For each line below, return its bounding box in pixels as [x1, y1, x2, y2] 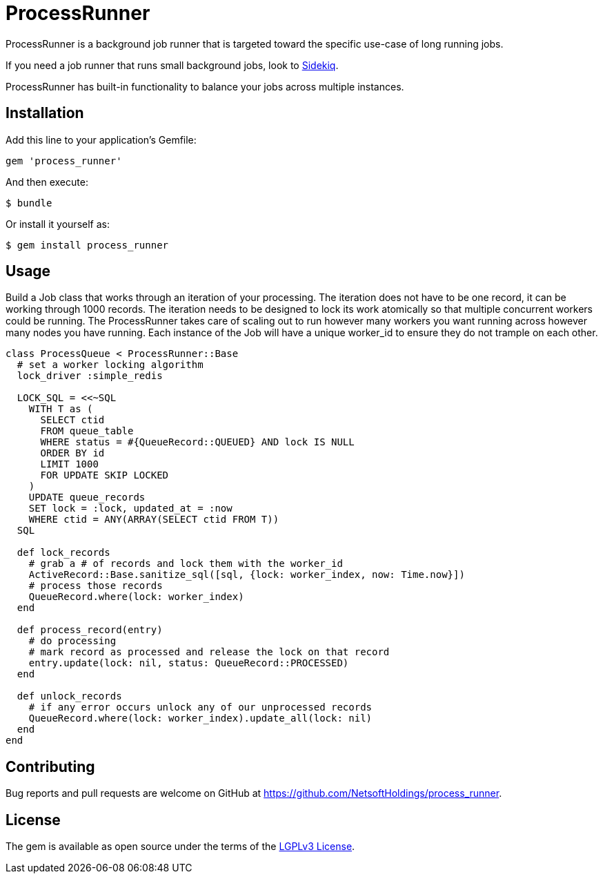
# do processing [28, 635, 117, 647]
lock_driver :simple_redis [17, 370, 163, 382]
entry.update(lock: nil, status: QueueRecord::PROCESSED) [28, 657, 349, 669]
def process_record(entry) [17, 624, 163, 636]
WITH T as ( [28, 403, 93, 415]
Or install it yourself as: [6, 218, 110, 230]
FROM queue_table [40, 425, 134, 437]
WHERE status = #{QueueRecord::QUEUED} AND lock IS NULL [40, 436, 355, 448]
